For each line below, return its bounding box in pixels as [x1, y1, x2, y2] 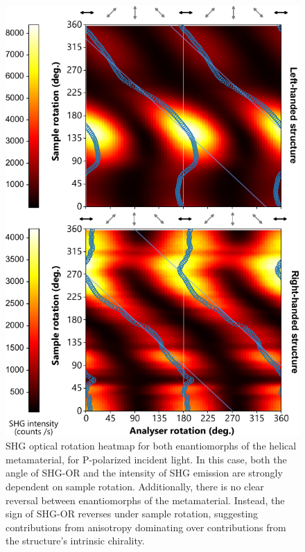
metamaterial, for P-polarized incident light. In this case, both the [6, 452, 287, 466]
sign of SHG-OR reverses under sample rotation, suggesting [6, 506, 259, 521]
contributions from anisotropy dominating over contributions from [6, 519, 286, 534]
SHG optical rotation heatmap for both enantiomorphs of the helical [6, 438, 297, 453]
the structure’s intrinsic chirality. [6, 533, 145, 548]
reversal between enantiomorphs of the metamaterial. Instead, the [6, 492, 285, 507]
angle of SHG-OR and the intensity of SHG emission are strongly [6, 465, 283, 480]
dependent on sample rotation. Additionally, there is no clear [6, 479, 264, 493]
